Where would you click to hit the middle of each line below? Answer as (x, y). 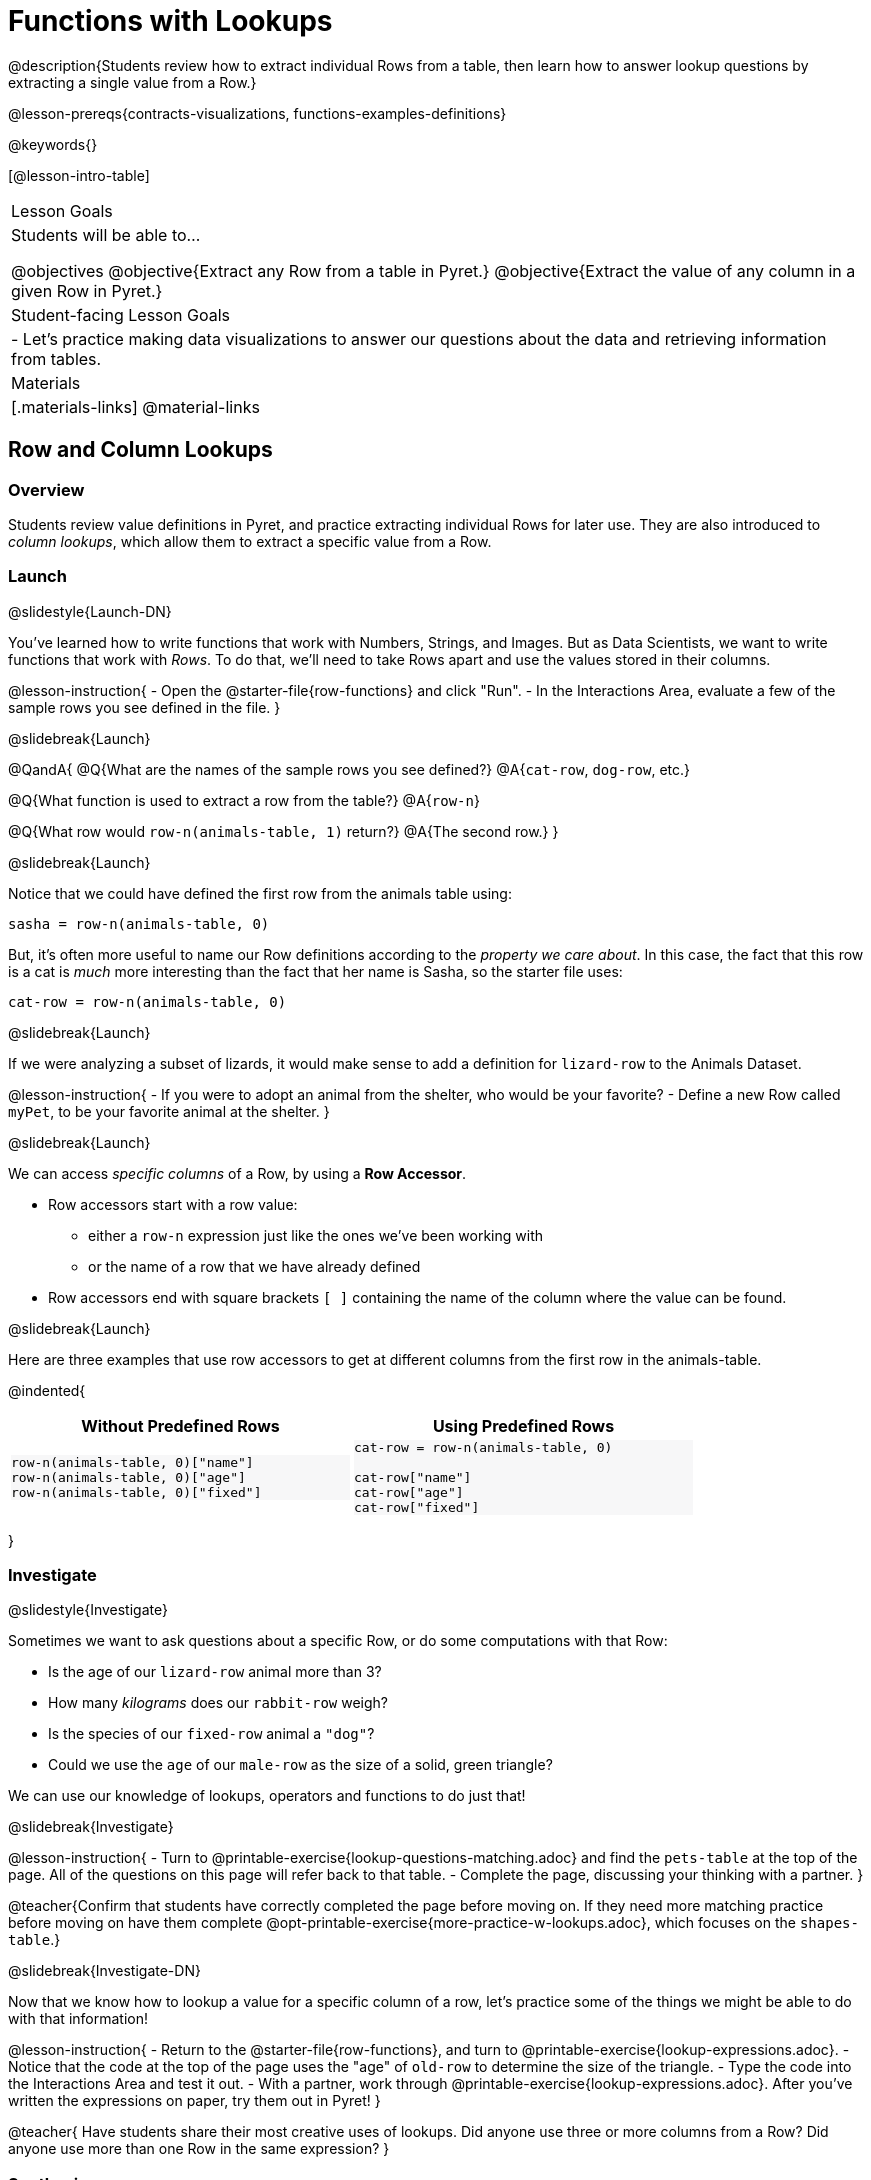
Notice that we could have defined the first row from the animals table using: (260, 893)
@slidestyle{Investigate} (88, 1610)
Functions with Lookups (170, 21)
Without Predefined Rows (180, 1425)
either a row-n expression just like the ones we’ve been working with (315, 1235)
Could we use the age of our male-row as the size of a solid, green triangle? (300, 1765)
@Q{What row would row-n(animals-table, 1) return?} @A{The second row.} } (283, 831)
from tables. (56, 358)
